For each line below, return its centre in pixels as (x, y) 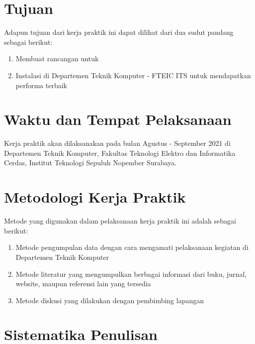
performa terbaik (41, 85)
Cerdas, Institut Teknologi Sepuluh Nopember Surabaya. (90, 163)
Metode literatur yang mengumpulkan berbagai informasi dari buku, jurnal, (131, 274)
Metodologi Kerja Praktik (95, 197)
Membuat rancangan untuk (57, 58)
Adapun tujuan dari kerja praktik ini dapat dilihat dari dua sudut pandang (119, 32)
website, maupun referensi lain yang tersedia (83, 284)
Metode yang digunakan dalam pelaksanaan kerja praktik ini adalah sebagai (120, 221)
